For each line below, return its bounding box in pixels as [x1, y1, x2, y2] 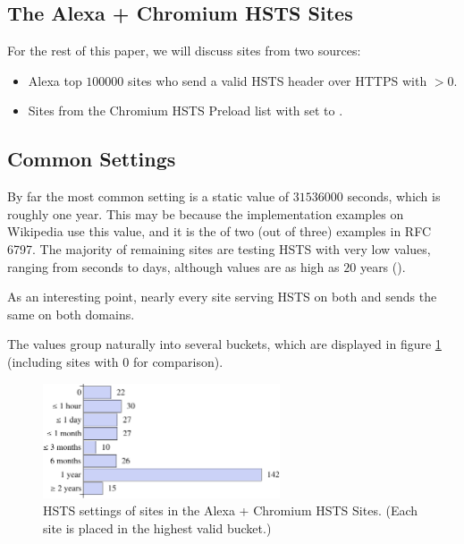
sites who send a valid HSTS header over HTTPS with [128, 71, 427, 89]
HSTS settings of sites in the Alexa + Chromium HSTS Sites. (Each [43, 501, 418, 520]
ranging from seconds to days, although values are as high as [7, 257, 340, 276]
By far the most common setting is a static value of [7, 187, 290, 206]
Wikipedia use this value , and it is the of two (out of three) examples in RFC [7, 222, 432, 241]
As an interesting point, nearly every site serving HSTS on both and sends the [7, 287, 437, 306]
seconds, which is [347, 187, 441, 206]
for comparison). [132, 352, 224, 370]
